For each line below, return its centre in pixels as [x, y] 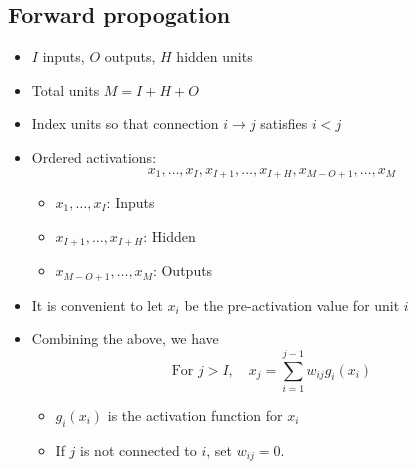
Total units [65, 89]
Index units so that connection [125, 123]
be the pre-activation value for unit [292, 304]
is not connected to [138, 449]
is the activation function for [195, 414]
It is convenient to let [97, 304]
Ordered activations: [94, 156]
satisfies [284, 123]
